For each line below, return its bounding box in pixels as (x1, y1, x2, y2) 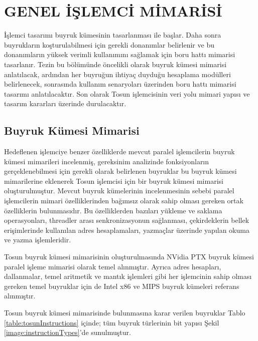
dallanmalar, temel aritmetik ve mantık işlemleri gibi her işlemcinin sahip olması (4, 271, 252, 281)
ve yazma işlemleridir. (4, 234, 71, 245)
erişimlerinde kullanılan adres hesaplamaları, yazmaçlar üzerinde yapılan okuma (4, 224, 249, 235)
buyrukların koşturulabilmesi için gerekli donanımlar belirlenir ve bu (4, 39, 214, 50)
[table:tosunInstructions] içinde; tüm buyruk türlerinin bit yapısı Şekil (4, 317, 219, 327)
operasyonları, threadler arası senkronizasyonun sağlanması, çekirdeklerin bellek (4, 215, 249, 225)
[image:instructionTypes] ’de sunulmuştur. (4, 327, 131, 337)
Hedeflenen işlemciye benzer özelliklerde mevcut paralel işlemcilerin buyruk (4, 146, 235, 157)
